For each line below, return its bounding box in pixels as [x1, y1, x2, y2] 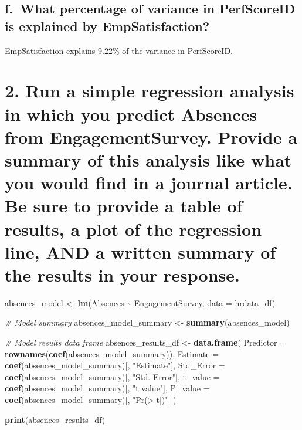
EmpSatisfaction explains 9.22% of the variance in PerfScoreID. [5, 44, 233, 56]
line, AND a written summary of [5, 239, 276, 263]
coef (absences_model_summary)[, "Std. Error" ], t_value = [5, 370, 220, 382]
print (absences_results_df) [5, 413, 106, 425]
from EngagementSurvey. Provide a [5, 124, 297, 148]
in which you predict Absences [5, 101, 257, 126]
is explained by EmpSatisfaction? [5, 16, 210, 35]
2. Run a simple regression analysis [5, 79, 294, 103]
